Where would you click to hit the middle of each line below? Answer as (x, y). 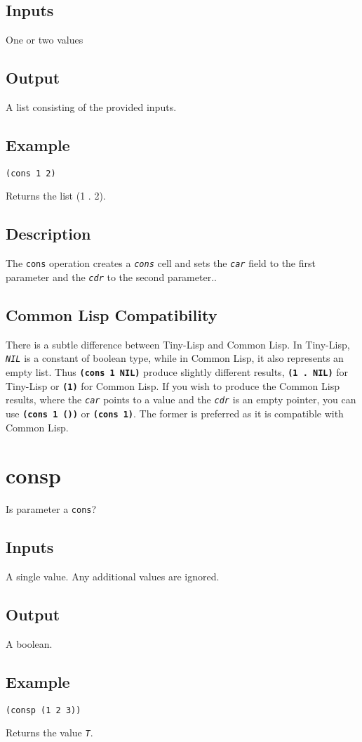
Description (48, 234)
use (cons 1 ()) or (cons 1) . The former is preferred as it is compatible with (175, 413)
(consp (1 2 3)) (43, 710)
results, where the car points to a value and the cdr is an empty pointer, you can (181, 399)
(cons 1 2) (31, 173)
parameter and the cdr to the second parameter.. (111, 276)
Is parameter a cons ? (51, 509)
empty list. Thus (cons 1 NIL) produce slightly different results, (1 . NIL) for (177, 372)
